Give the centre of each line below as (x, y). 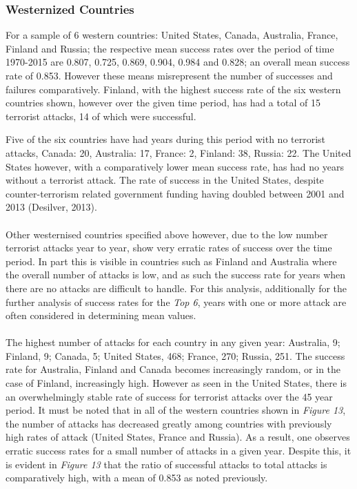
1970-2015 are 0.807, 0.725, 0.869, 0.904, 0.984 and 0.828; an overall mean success (178, 62)
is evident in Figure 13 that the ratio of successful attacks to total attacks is (166, 464)
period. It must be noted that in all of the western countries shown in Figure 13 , (176, 410)
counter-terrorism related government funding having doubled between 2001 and (175, 193)
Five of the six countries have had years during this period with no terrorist (166, 139)
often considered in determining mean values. (101, 315)
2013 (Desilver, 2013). (51, 207)
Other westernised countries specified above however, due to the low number (167, 234)
